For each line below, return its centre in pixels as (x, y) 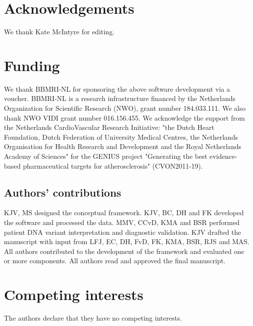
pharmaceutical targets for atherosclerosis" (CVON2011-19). (113, 165)
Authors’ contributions (63, 192)
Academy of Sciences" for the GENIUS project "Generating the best (106, 156)
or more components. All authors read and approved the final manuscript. (115, 261)
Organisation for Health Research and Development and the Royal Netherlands (123, 146)
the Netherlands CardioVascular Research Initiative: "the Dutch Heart (109, 127)
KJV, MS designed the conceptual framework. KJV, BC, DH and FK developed (124, 213)
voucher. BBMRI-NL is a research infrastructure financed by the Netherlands (120, 98)
